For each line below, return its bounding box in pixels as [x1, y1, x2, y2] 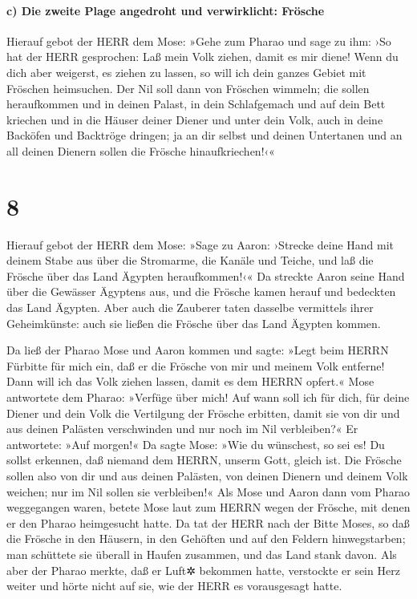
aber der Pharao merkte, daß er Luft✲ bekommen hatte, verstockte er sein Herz [6, 561, 400, 578]
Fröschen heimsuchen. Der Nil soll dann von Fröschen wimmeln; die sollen [6, 79, 370, 96]
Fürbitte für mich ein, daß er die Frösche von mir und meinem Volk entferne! [6, 357, 385, 374]
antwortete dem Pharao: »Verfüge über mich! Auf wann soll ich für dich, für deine [6, 389, 410, 406]
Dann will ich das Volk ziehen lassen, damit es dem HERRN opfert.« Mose [6, 373, 374, 390]
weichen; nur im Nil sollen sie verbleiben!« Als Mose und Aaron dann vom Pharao [6, 483, 411, 500]
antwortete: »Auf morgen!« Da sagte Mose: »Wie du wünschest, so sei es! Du [6, 435, 385, 452]
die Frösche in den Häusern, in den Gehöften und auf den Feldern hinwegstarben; [6, 530, 406, 547]
